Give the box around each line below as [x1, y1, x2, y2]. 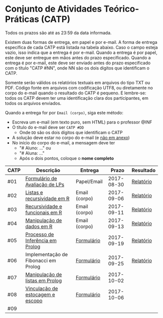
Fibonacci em [25, 257, 56, 264]
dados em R [25, 223, 52, 230]
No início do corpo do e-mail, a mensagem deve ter [12, 140, 115, 145]
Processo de [25, 231, 54, 238]
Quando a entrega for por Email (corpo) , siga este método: [5, 109, 124, 115]
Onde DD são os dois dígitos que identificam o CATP [19, 129, 123, 135]
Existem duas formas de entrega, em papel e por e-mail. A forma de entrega [5, 39, 158, 45]
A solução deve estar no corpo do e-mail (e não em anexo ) [12, 135, 130, 141]
